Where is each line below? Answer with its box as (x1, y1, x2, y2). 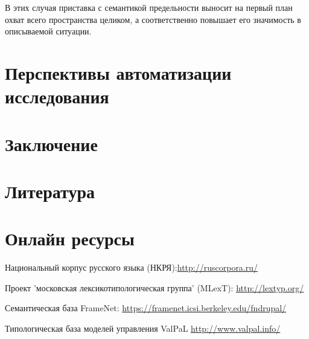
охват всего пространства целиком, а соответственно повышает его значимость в (5, 13, 301, 25)
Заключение (5, 131, 98, 156)
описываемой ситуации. (5, 25, 92, 37)
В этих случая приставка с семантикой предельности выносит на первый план (5, 1, 293, 13)
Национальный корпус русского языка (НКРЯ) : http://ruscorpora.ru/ (5, 261, 258, 274)
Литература (5, 178, 95, 203)
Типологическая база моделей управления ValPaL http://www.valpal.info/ (5, 322, 281, 334)
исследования (5, 84, 109, 109)
